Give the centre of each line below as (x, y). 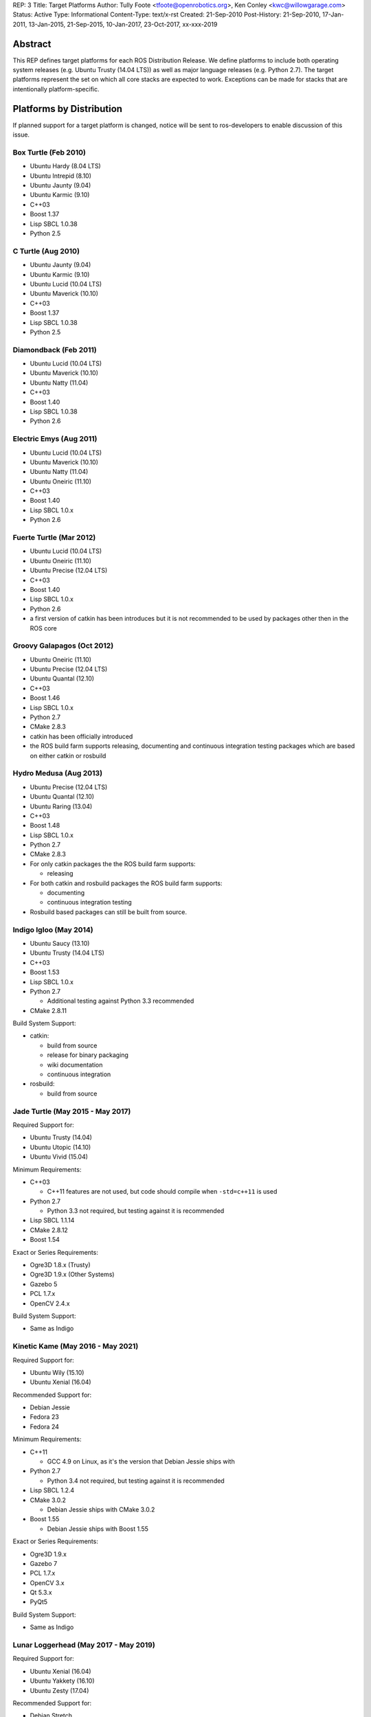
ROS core (44, 628)
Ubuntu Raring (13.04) (61, 806)
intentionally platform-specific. (56, 89)
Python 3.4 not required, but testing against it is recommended (136, 1481)
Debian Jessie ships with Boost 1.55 (98, 1529)
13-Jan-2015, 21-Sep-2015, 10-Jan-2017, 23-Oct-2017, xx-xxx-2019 (123, 24)
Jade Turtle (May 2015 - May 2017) (72, 1111)
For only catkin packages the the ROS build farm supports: (113, 864)
